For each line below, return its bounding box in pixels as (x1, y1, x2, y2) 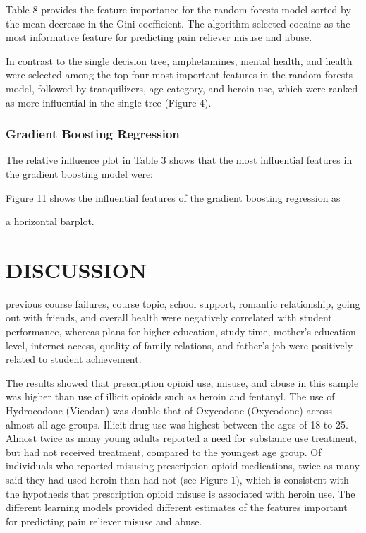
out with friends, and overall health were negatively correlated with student (6, 310, 332, 325)
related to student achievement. (6, 352, 142, 366)
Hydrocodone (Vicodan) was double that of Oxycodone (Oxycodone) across (6, 403, 333, 418)
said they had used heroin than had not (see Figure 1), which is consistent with (6, 472, 349, 486)
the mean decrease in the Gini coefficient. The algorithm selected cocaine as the (6, 16, 350, 30)
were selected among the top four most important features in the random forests (6, 67, 353, 82)
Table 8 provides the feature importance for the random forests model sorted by (6, 2, 351, 16)
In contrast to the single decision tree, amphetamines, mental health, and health (6, 53, 353, 68)
